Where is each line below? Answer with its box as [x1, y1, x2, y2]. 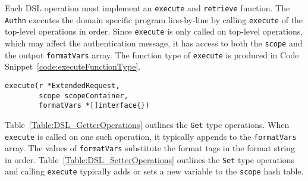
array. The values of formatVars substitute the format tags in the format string [5, 142, 295, 154]
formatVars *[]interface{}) [39, 101, 150, 110]
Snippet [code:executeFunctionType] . [5, 60, 141, 73]
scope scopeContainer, [39, 91, 128, 100]
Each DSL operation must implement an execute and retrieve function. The [5, 2, 290, 14]
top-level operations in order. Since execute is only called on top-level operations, [5, 25, 303, 38]
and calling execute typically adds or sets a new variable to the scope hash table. [5, 165, 304, 177]
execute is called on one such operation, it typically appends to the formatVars [5, 130, 297, 142]
